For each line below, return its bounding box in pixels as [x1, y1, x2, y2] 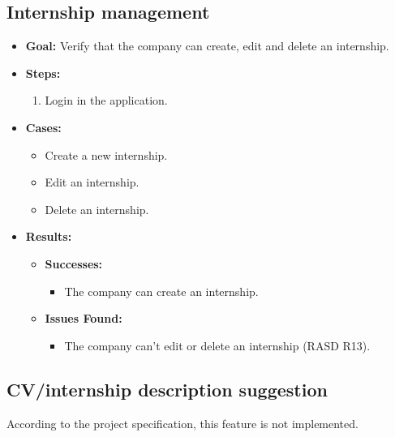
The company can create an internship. [64, 282, 259, 299]
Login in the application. [45, 92, 168, 109]
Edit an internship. [45, 174, 140, 191]
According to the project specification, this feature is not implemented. [6, 414, 359, 431]
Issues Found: [45, 310, 122, 327]
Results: [25, 228, 72, 245]
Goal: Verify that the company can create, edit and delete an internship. [25, 37, 389, 54]
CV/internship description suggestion [6, 376, 328, 401]
